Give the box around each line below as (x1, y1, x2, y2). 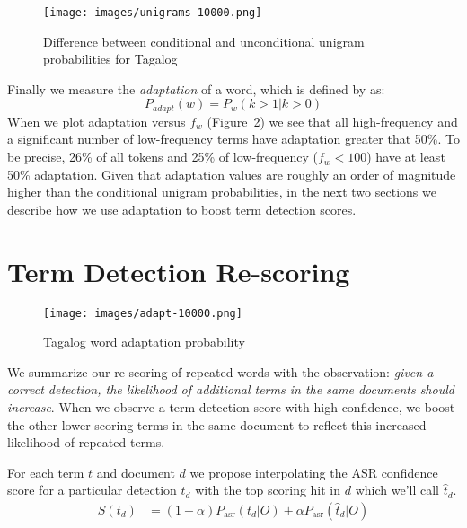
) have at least (366, 147, 445, 166)
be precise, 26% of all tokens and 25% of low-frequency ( (7, 147, 318, 166)
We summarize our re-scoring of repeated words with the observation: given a (7, 362, 434, 381)
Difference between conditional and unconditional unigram (43, 31, 365, 50)
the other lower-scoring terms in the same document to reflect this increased (7, 415, 427, 434)
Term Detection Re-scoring (7, 252, 350, 289)
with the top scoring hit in (195, 480, 341, 499)
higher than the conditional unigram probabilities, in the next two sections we (7, 182, 436, 201)
